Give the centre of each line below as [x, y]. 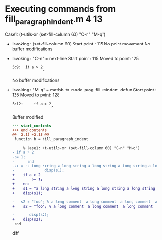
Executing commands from [60, 9]
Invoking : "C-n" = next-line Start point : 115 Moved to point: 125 [75, 58]
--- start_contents [32, 126]
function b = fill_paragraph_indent [51, 139]
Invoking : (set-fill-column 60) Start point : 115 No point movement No [81, 44]
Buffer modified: [28, 117]
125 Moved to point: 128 [36, 95]
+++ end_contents [29, 130]
